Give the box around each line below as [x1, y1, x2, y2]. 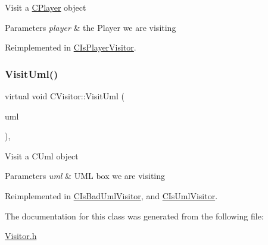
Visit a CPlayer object [5, 1, 86, 13]
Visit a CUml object [5, 149, 79, 162]
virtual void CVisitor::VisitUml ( [5, 90, 124, 102]
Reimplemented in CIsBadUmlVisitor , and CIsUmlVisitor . [5, 189, 218, 202]
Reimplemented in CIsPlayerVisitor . [5, 41, 136, 54]
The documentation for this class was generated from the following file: [5, 209, 264, 222]
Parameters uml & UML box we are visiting [5, 169, 165, 182]
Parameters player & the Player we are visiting [5, 21, 176, 33]
